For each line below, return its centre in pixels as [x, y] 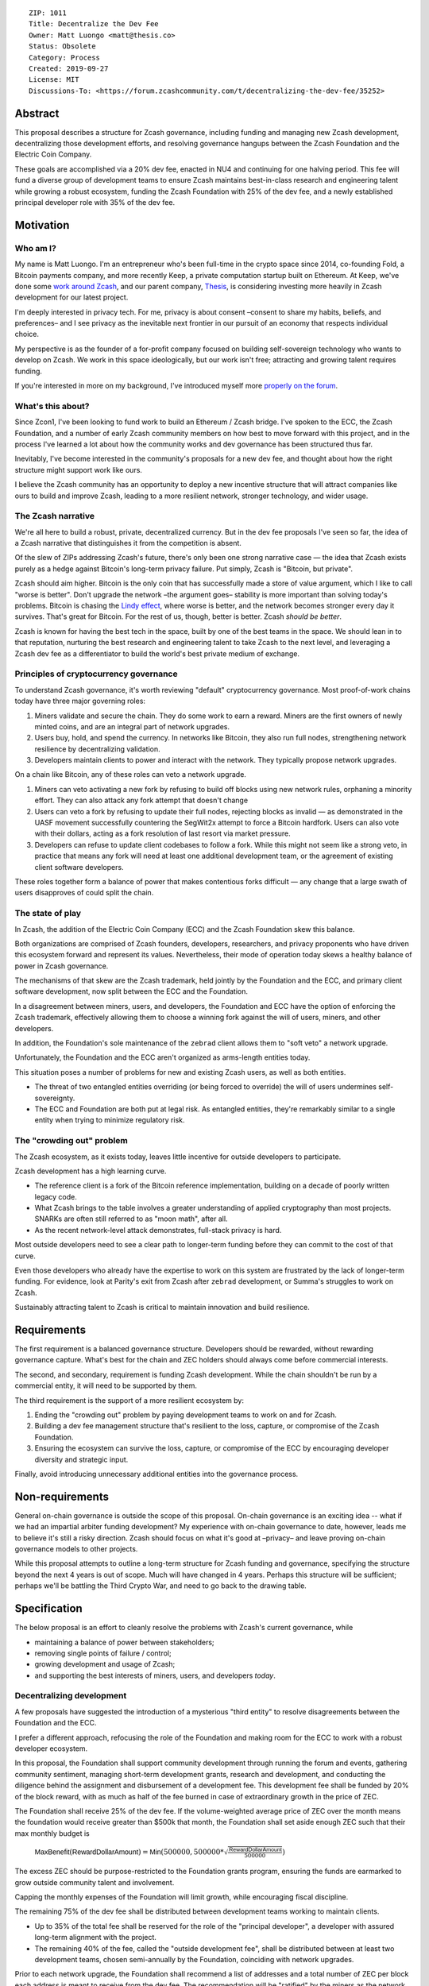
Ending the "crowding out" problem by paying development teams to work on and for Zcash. [186, 1415]
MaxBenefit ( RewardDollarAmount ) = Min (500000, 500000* [129, 1852]
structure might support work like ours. [79, 469]
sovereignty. [55, 1098]
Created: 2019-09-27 [69, 68]
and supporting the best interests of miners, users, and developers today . [155, 1675]
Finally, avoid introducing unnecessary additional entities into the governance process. [157, 1474]
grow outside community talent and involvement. [95, 1882]
